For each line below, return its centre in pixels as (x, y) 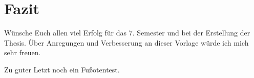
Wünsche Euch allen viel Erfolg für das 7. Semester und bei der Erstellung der (127, 33)
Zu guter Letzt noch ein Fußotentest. (62, 69)
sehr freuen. (23, 52)
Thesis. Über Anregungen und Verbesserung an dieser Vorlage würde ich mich (126, 42)
